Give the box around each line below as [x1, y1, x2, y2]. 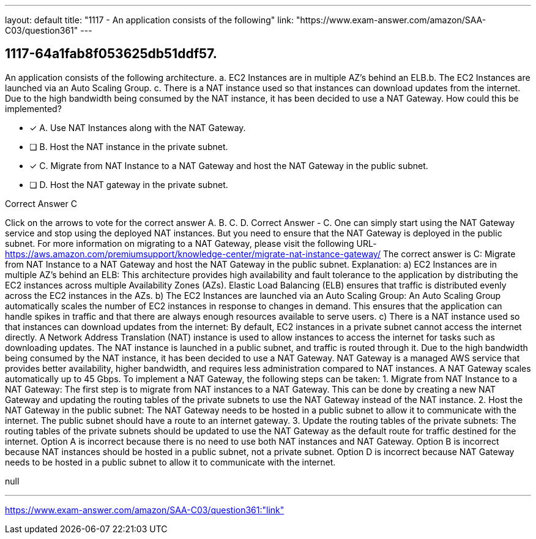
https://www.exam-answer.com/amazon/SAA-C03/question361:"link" [5, 504, 285, 515]
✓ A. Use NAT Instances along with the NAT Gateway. [29, 122, 246, 133]
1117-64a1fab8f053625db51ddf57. [5, 46, 217, 62]
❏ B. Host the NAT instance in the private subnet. [29, 141, 228, 152]
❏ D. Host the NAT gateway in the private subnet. [29, 179, 228, 190]
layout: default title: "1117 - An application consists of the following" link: [5, 15, 294, 25]
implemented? [5, 103, 62, 114]
